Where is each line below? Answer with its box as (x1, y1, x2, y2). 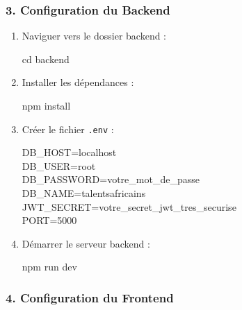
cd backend (22, 51, 70, 66)
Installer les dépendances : (22, 75, 134, 89)
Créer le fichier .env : (22, 121, 114, 136)
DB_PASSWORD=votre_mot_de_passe (22, 172, 200, 187)
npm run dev (22, 259, 77, 274)
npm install (22, 98, 71, 112)
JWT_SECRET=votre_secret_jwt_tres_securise (22, 199, 236, 214)
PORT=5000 (22, 213, 77, 227)
